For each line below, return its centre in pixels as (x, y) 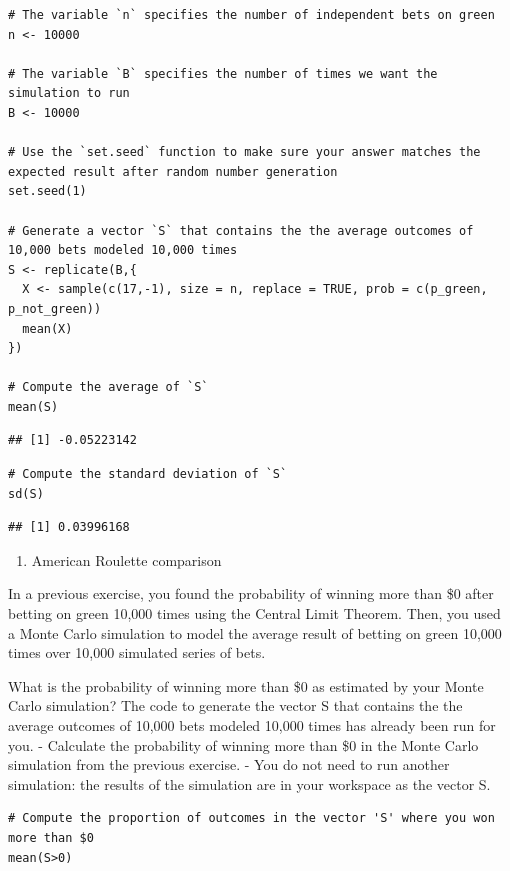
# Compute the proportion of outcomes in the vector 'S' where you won (251, 818)
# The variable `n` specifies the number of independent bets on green (251, 15)
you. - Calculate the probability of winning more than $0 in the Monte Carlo (243, 744)
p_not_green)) (55, 308)
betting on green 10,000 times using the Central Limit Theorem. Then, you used (254, 613)
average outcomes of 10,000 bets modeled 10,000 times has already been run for (252, 725)
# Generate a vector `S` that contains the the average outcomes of (241, 230)
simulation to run (69, 93)
